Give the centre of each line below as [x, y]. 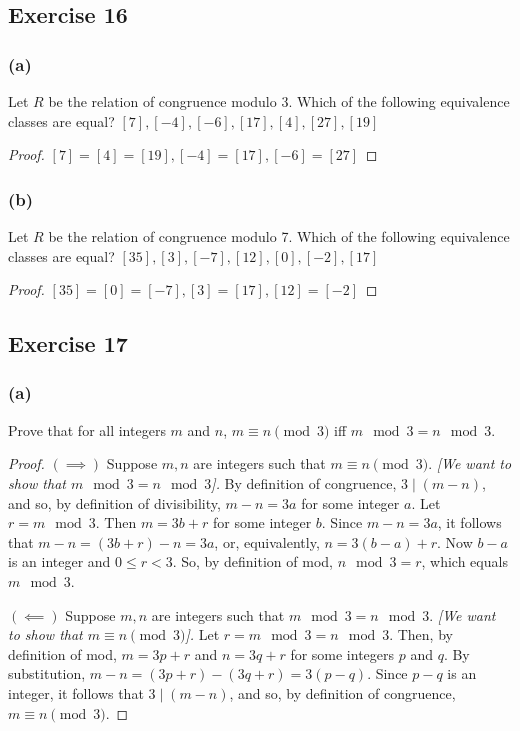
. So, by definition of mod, [252, 561]
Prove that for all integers [87, 429]
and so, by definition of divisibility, [114, 502]
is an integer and [59, 561]
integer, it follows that [76, 692]
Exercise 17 [68, 343]
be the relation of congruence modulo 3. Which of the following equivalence [279, 101]
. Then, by [421, 634]
